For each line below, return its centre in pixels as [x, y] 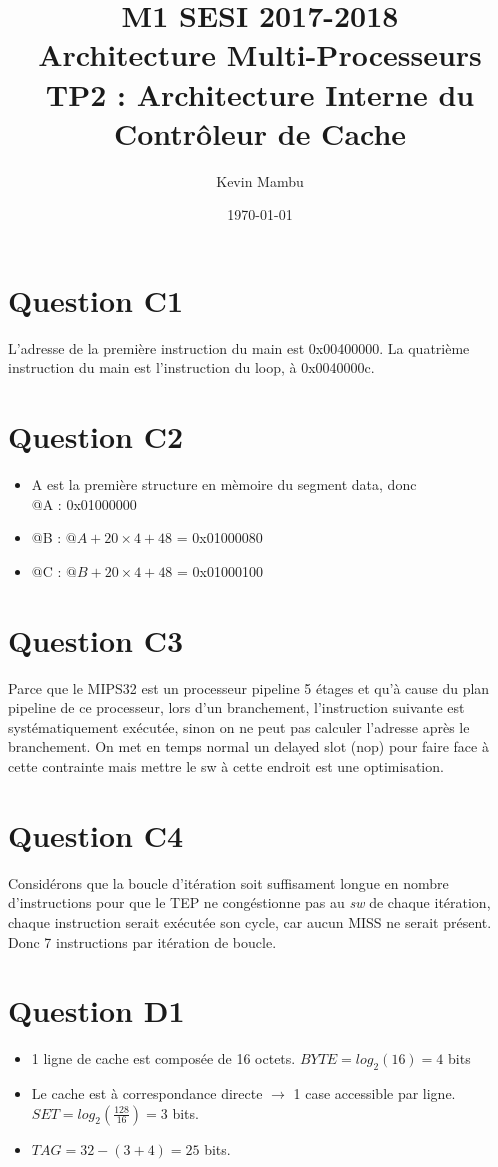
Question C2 [96, 436]
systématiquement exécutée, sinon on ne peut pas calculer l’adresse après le [239, 726]
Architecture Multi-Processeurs [260, 54]
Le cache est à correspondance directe [147, 1093]
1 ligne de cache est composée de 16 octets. [163, 1058]
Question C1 [96, 299]
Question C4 [96, 834]
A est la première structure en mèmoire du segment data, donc [224, 484]
